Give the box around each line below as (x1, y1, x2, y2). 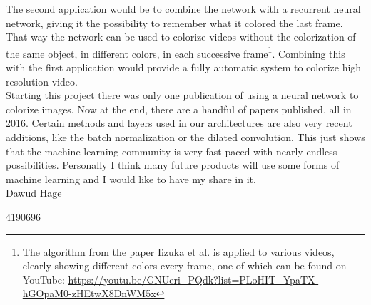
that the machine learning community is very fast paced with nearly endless (6, 143, 337, 158)
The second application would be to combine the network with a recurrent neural (6, 1, 361, 16)
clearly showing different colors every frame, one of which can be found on (22, 258, 347, 273)
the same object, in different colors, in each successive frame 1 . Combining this (6, 43, 345, 61)
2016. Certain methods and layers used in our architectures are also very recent (6, 115, 352, 130)
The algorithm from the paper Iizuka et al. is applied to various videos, (22, 244, 335, 259)
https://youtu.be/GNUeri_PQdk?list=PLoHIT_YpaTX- (68, 272, 319, 286)
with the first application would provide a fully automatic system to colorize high (6, 60, 362, 75)
